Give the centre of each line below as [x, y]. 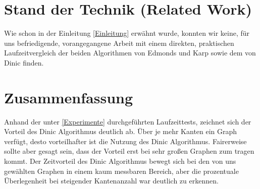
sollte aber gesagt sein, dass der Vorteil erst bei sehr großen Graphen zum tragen [129, 151]
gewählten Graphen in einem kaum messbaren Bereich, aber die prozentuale [121, 171]
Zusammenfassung [69, 97]
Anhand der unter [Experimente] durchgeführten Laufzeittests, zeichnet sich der [128, 121]
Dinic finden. [24, 62]
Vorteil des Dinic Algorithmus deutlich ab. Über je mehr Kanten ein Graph [121, 131]
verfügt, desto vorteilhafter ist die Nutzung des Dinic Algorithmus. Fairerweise [125, 141]
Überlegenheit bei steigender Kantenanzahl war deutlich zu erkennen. [111, 181]
